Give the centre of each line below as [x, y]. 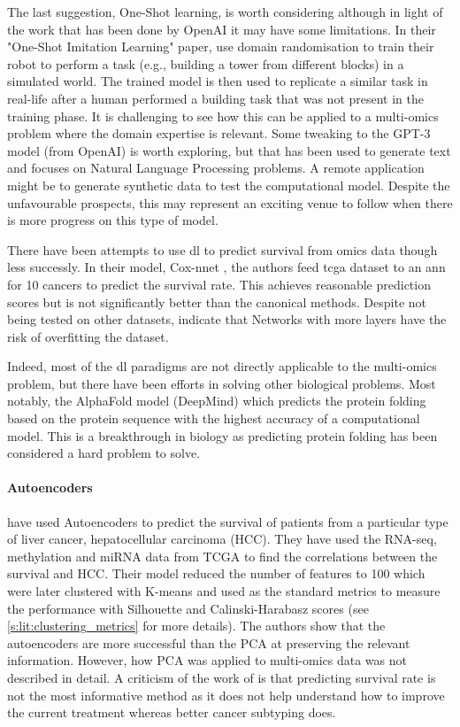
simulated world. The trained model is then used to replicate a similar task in [218, 81]
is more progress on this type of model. [113, 220]
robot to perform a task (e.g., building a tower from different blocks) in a [206, 63]
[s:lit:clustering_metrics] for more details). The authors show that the [196, 626]
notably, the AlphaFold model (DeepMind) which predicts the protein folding [217, 401]
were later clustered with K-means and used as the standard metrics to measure [224, 591]
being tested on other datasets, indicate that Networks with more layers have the [227, 319]
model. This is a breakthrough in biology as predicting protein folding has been [222, 435]
